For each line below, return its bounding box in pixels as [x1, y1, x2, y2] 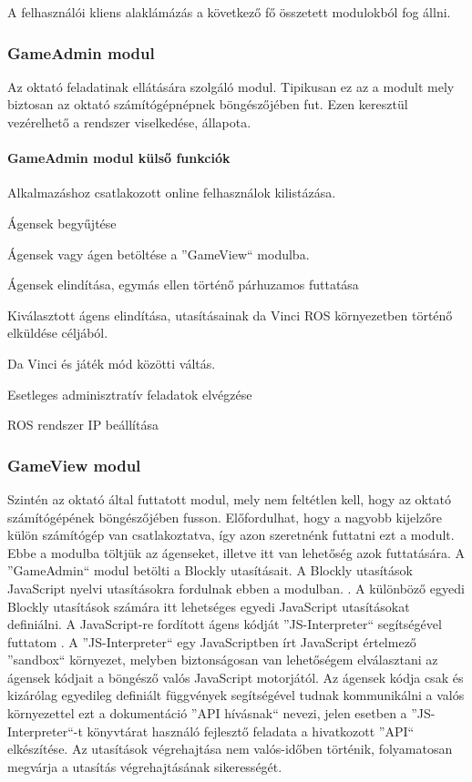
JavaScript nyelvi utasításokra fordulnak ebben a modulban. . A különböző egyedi [7, 578, 465, 597]
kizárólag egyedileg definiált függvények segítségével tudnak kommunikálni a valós [7, 686, 465, 705]
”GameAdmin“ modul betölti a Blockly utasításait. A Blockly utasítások [7, 561, 413, 580]
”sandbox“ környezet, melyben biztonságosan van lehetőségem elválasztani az [7, 650, 438, 669]
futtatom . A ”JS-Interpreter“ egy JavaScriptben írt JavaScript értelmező [7, 632, 416, 651]
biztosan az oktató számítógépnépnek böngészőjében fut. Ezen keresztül [7, 95, 408, 114]
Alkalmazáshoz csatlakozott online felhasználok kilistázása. [7, 183, 336, 202]
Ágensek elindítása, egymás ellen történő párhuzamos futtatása [7, 275, 359, 294]
